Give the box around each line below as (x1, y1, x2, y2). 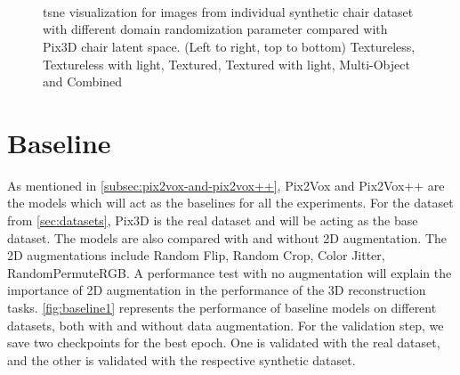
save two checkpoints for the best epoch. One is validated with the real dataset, (7, 333, 440, 352)
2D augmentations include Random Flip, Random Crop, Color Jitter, (7, 246, 385, 265)
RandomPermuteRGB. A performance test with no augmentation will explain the (7, 263, 452, 281)
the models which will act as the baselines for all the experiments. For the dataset (7, 193, 454, 212)
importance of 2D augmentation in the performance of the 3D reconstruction (7, 281, 426, 299)
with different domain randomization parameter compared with (43, 20, 388, 38)
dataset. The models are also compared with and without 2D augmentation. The (7, 228, 447, 247)
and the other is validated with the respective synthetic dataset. (7, 350, 356, 369)
